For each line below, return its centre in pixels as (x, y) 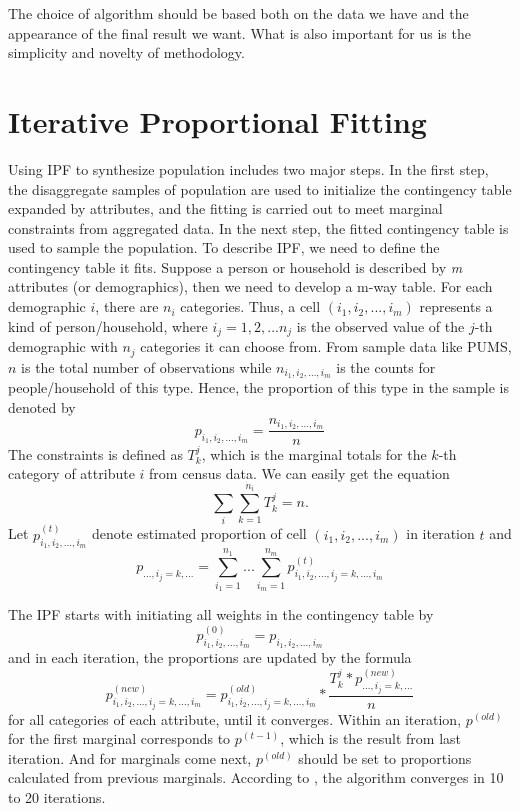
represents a (456, 306)
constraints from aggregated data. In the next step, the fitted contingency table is (258, 227)
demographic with (63, 346)
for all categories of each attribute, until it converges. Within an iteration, (235, 718)
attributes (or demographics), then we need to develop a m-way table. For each (250, 286)
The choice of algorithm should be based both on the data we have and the (238, 13)
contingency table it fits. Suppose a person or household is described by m (235, 266)
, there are (127, 306)
